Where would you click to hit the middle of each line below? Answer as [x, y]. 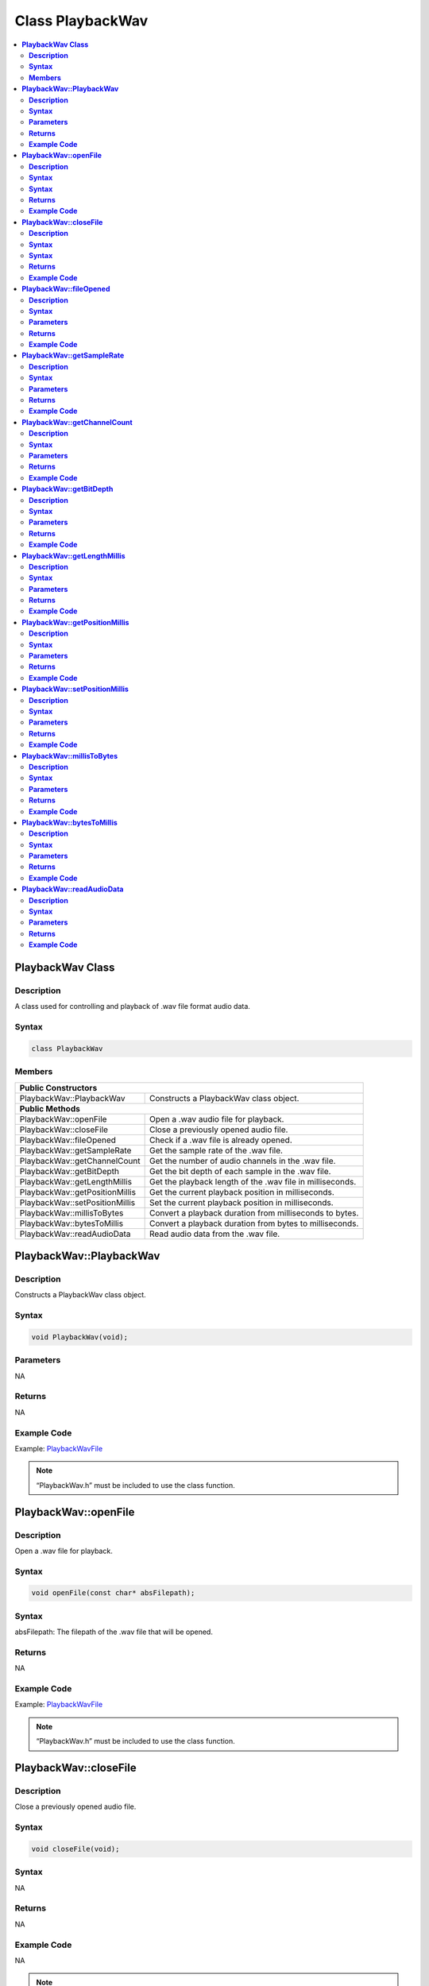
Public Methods [50, 1108]
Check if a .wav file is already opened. [221, 1140]
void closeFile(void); [75, 1849]
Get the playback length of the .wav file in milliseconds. [253, 1181]
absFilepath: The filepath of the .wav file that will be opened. [114, 1632]
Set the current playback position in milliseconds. [241, 1202]
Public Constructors [58, 1088]
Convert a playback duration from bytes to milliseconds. [254, 1223]
